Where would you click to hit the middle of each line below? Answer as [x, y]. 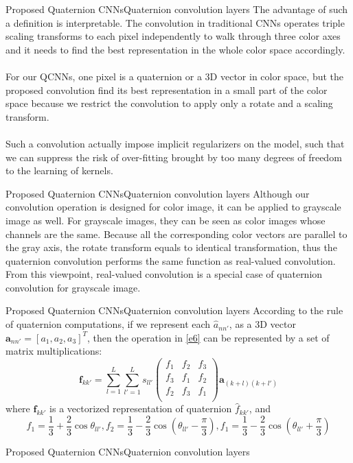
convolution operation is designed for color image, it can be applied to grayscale [173, 207]
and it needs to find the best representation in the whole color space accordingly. [175, 49]
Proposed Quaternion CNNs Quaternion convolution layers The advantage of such [177, 9]
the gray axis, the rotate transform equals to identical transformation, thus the [171, 247]
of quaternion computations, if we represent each [108, 324]
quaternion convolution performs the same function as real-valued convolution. [171, 260]
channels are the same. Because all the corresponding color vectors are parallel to [176, 234]
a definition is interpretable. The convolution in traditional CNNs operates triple [175, 22]
